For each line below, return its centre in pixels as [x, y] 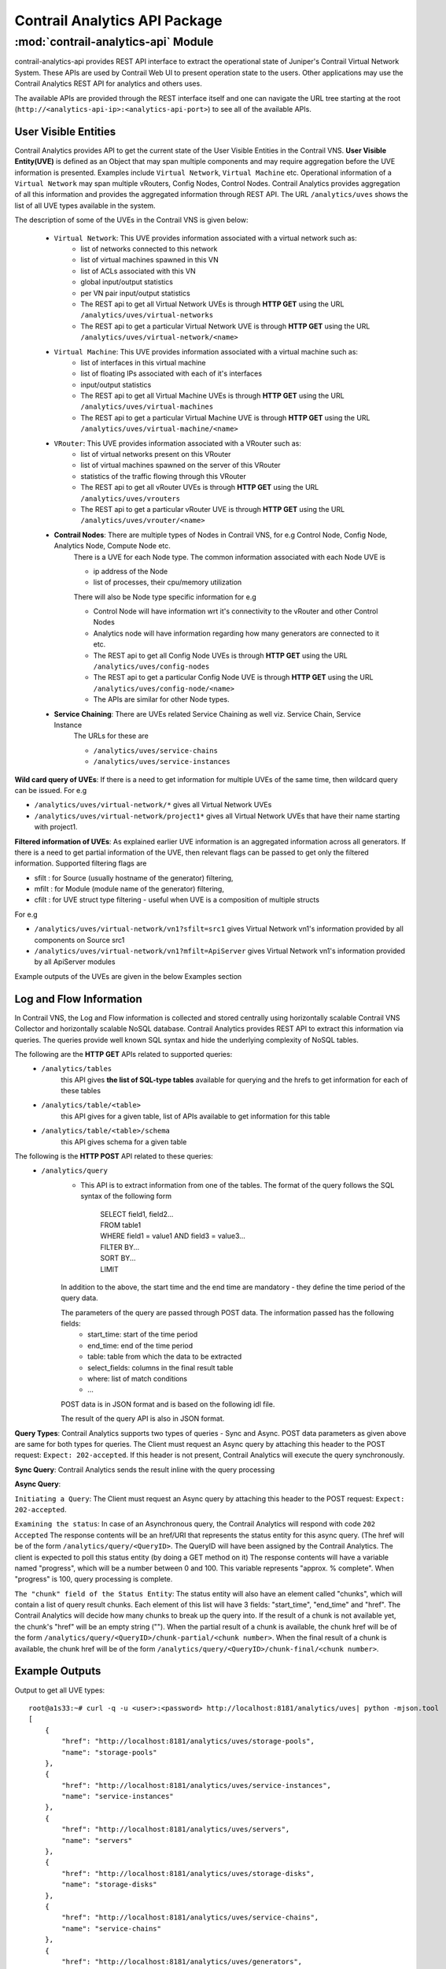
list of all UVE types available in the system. [85, 206]
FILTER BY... [120, 1247]
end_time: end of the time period [140, 1345]
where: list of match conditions [138, 1379]
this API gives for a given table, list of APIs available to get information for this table [195, 1116]
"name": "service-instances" [118, 1797]
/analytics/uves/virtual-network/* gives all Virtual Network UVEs [153, 805]
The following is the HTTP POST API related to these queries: [114, 1156]
